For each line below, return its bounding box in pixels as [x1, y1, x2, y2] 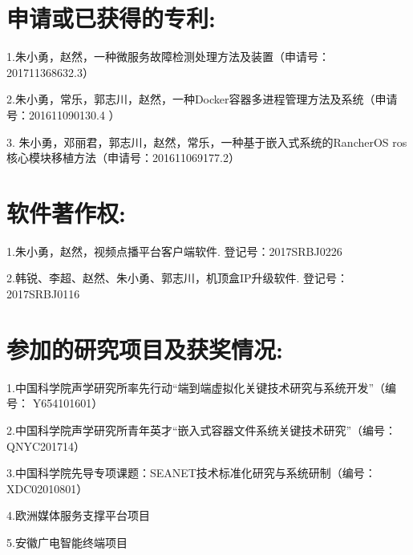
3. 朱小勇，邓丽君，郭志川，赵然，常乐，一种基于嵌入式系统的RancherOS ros [6, 133, 407, 150]
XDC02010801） [6, 480, 88, 496]
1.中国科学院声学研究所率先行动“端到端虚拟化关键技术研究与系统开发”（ [6, 379, 386, 395]
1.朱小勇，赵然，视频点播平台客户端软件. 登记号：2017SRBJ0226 [6, 242, 342, 259]
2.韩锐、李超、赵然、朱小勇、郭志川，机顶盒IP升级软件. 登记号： [6, 269, 349, 286]
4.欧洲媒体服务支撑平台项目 [6, 507, 150, 524]
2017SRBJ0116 [6, 286, 80, 302]
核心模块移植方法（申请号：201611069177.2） [6, 149, 240, 166]
